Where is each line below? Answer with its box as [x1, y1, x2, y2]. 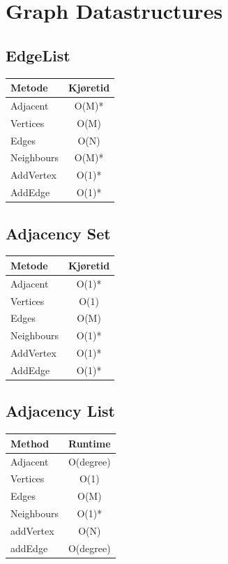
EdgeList [6, 44, 70, 66]
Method [10, 436, 50, 450]
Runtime [68, 436, 111, 450]
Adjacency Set [6, 222, 111, 244]
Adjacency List [6, 400, 115, 422]
